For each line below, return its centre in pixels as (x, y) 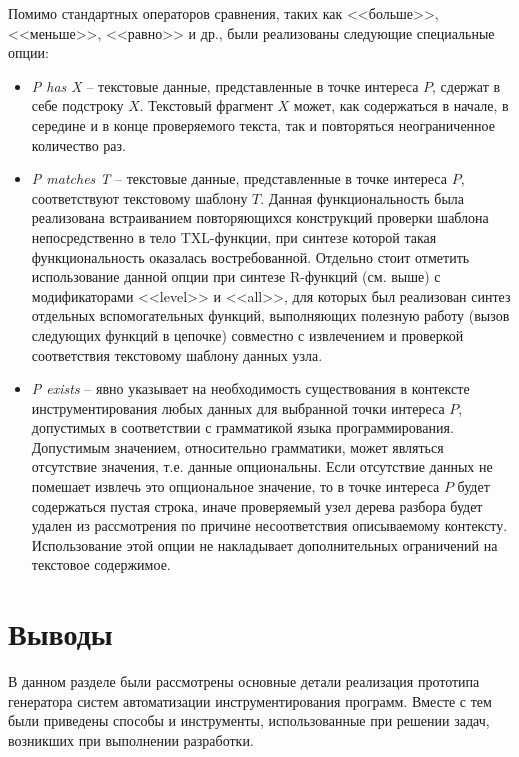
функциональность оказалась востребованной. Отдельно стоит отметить (250, 256)
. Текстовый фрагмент (206, 105)
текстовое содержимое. (101, 564)
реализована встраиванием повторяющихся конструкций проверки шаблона (260, 217)
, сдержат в (466, 85)
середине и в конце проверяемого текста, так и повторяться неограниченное (263, 124)
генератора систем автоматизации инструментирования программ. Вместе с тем (250, 700)
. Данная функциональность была (362, 197)
